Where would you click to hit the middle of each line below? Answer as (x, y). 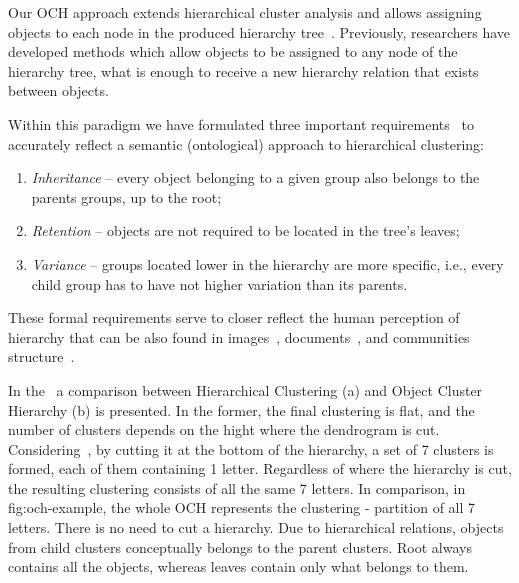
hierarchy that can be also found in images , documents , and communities (239, 336)
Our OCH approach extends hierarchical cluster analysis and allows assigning (245, 12)
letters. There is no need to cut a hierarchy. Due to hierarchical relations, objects (256, 527)
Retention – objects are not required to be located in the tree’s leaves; (245, 230)
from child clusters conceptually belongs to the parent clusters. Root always (240, 546)
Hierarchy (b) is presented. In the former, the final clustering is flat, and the (241, 409)
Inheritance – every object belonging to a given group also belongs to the (255, 177)
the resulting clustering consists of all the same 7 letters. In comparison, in (237, 487)
